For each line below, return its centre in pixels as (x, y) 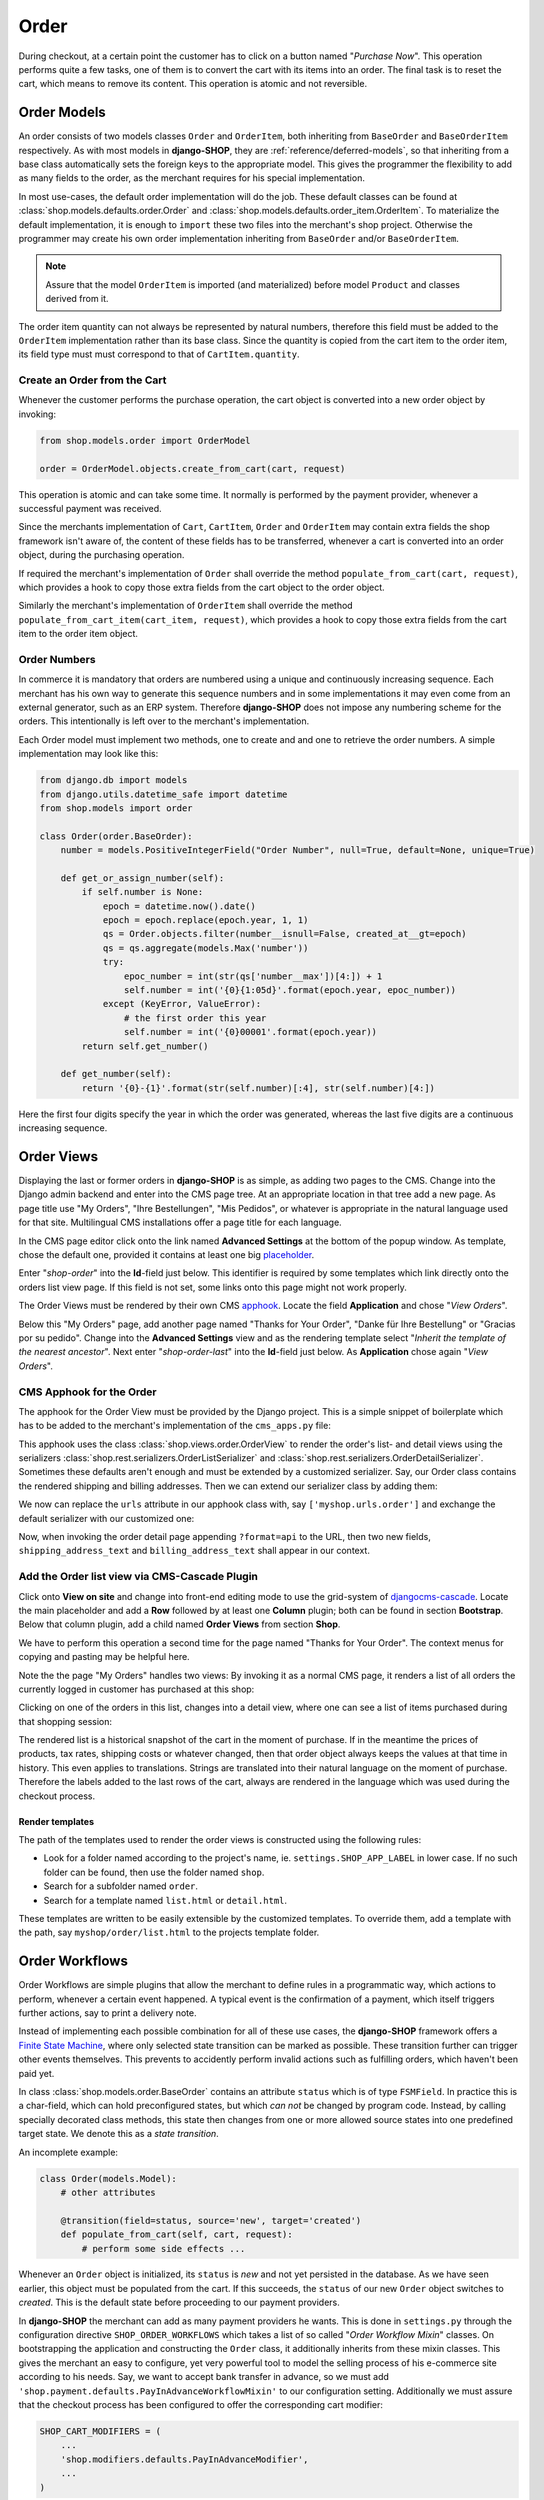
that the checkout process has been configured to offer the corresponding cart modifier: (201, 2404)
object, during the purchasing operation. (101, 555)
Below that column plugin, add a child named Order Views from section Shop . (179, 1624)
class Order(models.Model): (108, 2178)
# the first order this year (195, 1018)
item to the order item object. (78, 634)
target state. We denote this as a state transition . (118, 2134)
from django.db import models (113, 780)
